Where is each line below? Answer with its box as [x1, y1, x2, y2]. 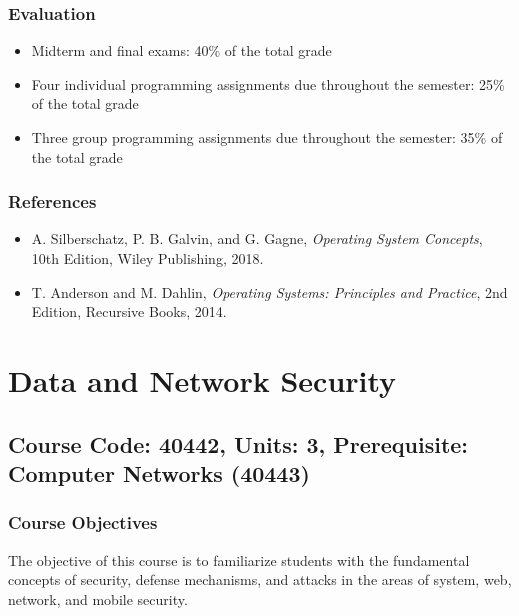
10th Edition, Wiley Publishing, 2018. [31, 248, 264, 268]
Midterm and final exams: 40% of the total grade [31, 40, 332, 61]
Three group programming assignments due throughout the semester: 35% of [31, 127, 503, 147]
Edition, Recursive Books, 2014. [31, 301, 227, 322]
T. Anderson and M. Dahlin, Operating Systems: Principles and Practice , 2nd [31, 281, 508, 302]
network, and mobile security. [8, 588, 188, 609]
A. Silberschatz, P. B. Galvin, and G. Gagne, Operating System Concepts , [31, 228, 483, 249]
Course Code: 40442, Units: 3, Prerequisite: [8, 428, 469, 459]
